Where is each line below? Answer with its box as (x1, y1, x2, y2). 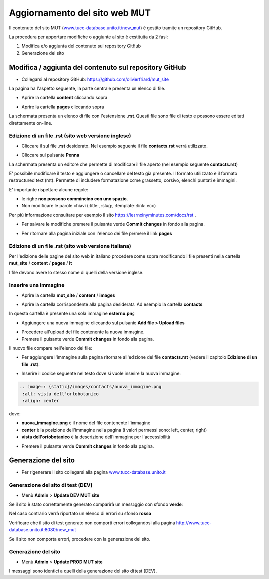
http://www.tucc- (176, 520, 212, 526)
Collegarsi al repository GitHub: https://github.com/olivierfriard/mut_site (21, 76, 169, 82)
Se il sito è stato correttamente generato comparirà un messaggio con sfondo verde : (9, 501, 183, 507)
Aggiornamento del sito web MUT (9, 7, 151, 18)
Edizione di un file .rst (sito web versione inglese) (9, 132, 131, 139)
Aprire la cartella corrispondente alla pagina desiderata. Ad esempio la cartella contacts (21, 301, 203, 307)
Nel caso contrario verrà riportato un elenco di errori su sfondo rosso (9, 510, 152, 517)
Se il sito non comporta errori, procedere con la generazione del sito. (9, 536, 151, 542)
